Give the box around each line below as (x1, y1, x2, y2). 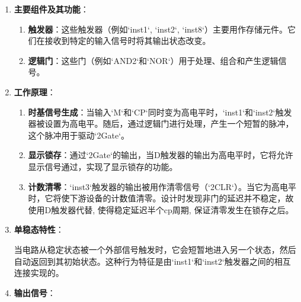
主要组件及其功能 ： (14, 3, 89, 15)
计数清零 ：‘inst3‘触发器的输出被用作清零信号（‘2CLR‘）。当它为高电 (28, 180, 288, 192)
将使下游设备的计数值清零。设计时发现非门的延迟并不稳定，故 (53, 192, 294, 204)
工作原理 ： (14, 85, 56, 98)
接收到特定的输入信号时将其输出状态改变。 (44, 34, 211, 47)
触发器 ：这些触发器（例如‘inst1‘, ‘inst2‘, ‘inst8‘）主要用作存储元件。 (28, 23, 287, 35)
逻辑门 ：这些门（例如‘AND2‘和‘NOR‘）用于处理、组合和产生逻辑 (28, 54, 278, 66)
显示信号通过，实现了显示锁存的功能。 (28, 160, 178, 172)
